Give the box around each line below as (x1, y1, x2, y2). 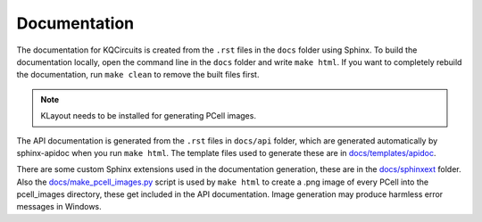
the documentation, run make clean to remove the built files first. (16, 70, 260, 80)
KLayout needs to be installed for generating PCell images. (40, 111, 256, 121)
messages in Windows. (16, 201, 102, 212)
